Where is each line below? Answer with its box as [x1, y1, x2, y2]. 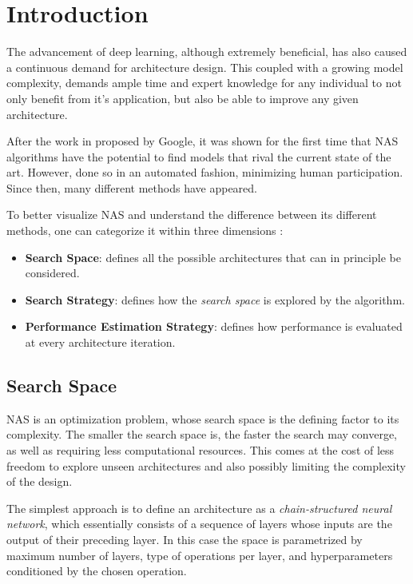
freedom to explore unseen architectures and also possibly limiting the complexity [6, 457, 406, 474]
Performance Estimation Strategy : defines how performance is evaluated [25, 318, 403, 335]
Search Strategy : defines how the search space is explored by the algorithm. [25, 291, 405, 308]
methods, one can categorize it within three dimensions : [6, 222, 284, 239]
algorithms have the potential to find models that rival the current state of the [6, 148, 391, 165]
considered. [25, 264, 80, 281]
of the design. [6, 473, 73, 490]
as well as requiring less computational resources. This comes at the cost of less [6, 442, 395, 459]
